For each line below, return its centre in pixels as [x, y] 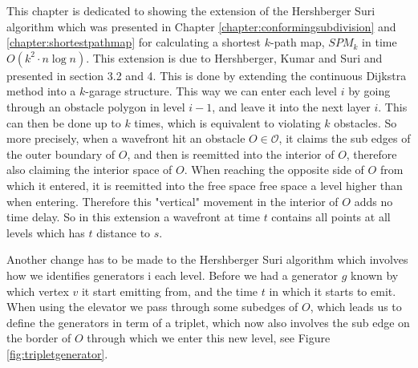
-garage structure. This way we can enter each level [211, 91]
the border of [39, 338]
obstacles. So [365, 122]
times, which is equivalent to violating [227, 122]
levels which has [46, 232]
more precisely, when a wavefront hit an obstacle [126, 138]
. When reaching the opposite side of [274, 170]
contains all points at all [331, 217]
